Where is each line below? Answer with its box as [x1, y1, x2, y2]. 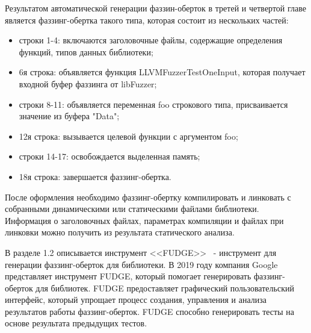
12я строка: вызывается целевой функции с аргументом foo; [19, 129, 238, 142]
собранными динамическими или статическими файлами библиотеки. [5, 202, 259, 215]
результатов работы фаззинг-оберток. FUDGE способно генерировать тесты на [5, 305, 294, 317]
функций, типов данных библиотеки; [19, 45, 153, 58]
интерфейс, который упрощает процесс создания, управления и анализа [5, 293, 267, 306]
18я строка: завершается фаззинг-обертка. [19, 170, 171, 182]
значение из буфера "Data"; [19, 110, 120, 122]
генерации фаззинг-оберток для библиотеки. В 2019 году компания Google [5, 258, 278, 270]
